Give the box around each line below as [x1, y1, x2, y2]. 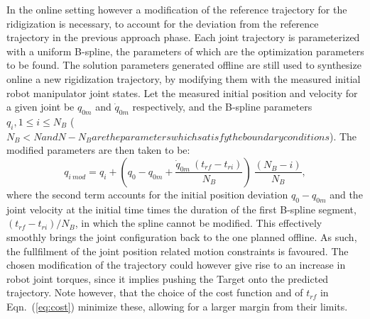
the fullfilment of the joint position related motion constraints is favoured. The [6, 243, 349, 258]
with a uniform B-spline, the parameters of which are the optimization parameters [6, 43, 364, 58]
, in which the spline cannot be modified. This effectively [75, 216, 322, 230]
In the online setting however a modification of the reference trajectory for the [6, 2, 347, 16]
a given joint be [6, 99, 75, 114]
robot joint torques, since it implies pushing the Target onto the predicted [6, 271, 329, 286]
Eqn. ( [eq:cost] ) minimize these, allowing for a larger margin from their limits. [6, 298, 348, 313]
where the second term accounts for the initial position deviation [6, 186, 288, 201]
